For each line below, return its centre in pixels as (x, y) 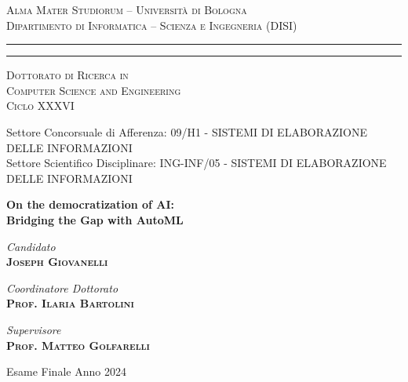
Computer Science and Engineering (94, 90)
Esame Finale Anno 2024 (66, 371)
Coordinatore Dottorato (62, 287)
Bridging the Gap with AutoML (95, 219)
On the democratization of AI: (91, 204)
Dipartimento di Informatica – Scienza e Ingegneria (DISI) (152, 25)
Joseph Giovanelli (57, 262)
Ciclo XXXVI (40, 106)
